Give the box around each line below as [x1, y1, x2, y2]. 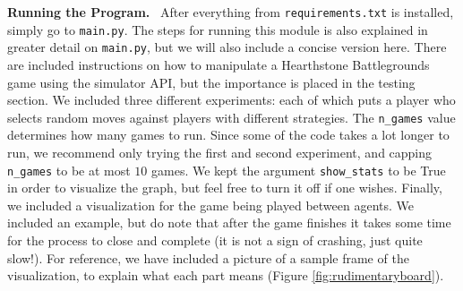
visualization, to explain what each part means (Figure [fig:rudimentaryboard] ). [7, 266, 444, 285]
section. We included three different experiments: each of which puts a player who [7, 90, 456, 109]
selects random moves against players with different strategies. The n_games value [7, 107, 456, 126]
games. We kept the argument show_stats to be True [151, 160, 446, 179]
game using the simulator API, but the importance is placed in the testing [7, 73, 416, 91]
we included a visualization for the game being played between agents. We [7, 195, 415, 214]
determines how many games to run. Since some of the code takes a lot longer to [7, 125, 450, 144]
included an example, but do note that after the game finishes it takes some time [7, 213, 451, 232]
